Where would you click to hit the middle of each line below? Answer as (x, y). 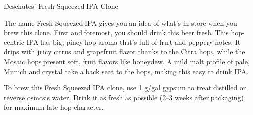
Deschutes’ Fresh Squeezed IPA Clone (61, 6)
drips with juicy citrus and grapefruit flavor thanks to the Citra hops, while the (125, 52)
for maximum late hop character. (54, 107)
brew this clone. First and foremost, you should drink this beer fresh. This (116, 32)
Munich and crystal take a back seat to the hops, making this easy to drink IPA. (126, 71)
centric (14, 42)
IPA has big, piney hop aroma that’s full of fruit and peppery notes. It (133, 42)
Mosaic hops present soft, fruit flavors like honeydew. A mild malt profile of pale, (127, 61)
